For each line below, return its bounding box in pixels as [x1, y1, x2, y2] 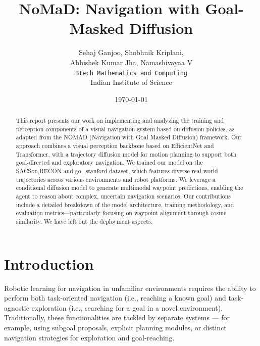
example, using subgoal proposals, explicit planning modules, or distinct [4, 322, 227, 332]
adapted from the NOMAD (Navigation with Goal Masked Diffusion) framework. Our [16, 133, 242, 141]
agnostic [4, 302, 29, 313]
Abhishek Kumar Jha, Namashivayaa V [70, 57, 193, 67]
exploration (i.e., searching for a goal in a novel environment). [31, 302, 223, 313]
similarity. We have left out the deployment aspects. [16, 217, 152, 226]
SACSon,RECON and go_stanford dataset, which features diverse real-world [16, 167, 218, 175]
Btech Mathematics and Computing [75, 69, 187, 77]
